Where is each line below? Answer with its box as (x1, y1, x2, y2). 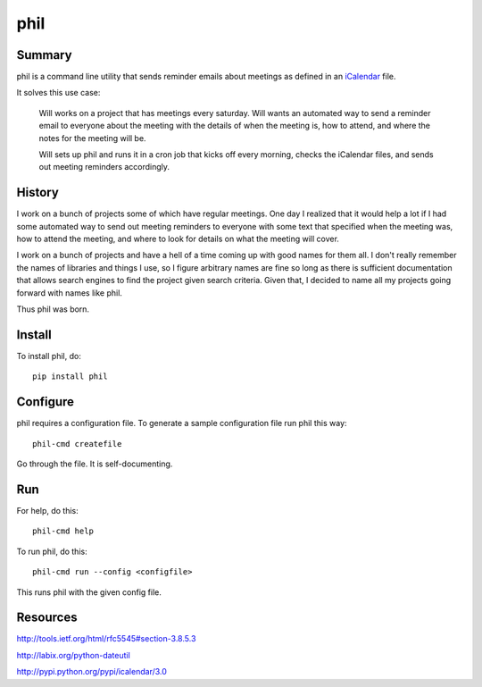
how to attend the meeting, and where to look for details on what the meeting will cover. (16, 233, 339, 245)
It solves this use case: (16, 88, 101, 98)
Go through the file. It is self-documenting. (16, 458, 173, 469)
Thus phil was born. (16, 304, 89, 314)
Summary (16, 47, 72, 63)
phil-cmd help (32, 526, 94, 536)
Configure (16, 394, 75, 410)
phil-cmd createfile (32, 439, 122, 448)
